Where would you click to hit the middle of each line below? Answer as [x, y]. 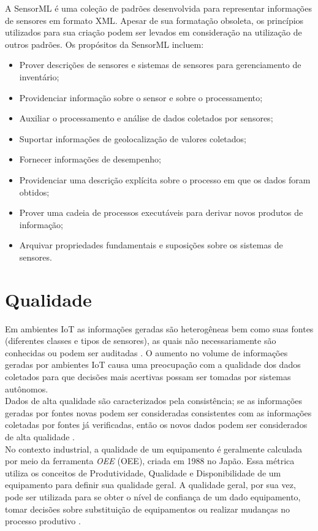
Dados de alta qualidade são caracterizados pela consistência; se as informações [154, 401]
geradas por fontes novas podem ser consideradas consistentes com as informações [158, 412]
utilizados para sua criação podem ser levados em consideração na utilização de [153, 32]
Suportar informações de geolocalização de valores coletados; [133, 138]
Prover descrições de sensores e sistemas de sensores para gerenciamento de [160, 65]
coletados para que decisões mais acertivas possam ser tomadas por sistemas [148, 376]
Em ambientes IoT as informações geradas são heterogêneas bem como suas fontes [159, 328]
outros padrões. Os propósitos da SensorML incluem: [104, 44]
